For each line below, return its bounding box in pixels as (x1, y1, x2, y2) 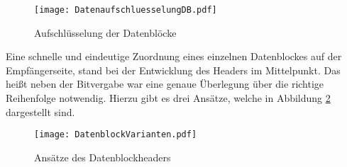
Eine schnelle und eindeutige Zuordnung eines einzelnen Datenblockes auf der (6, 49, 342, 64)
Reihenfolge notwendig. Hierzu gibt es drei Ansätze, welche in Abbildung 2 (6, 91, 331, 105)
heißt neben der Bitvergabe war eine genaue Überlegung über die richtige (6, 76, 324, 91)
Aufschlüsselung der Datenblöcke (34, 25, 177, 40)
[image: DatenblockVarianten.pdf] (34, 129, 197, 140)
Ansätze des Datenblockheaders (34, 149, 171, 164)
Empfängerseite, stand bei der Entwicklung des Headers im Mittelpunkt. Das (6, 62, 341, 77)
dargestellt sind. (6, 104, 75, 119)
